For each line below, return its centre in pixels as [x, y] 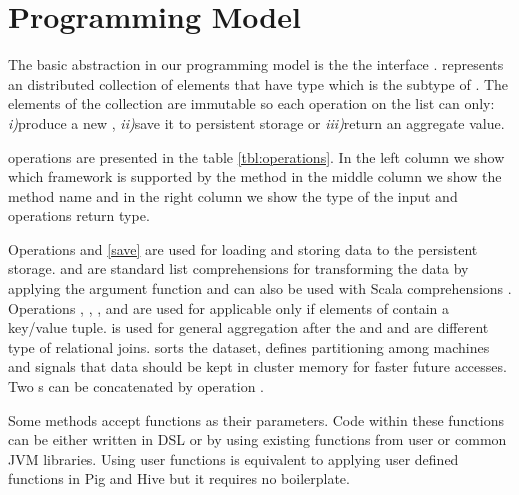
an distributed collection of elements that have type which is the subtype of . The [258, 83]
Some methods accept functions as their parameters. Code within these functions [256, 419]
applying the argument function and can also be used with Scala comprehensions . [260, 288]
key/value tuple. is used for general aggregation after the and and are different [248, 327]
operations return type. [79, 215]
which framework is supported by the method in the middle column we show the [255, 176]
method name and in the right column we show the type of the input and [233, 195]
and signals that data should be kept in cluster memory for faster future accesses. [257, 366]
